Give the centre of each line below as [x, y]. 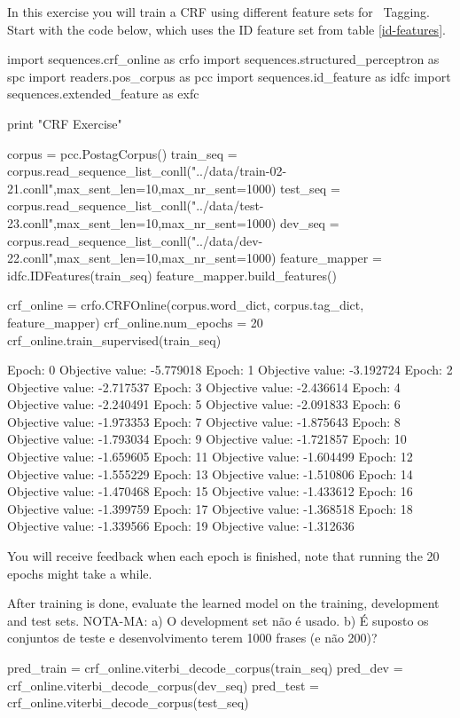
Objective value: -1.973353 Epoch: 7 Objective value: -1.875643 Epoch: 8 [204, 421]
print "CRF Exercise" [65, 123]
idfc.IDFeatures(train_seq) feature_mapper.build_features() [172, 275]
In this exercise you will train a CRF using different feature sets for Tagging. [218, 12]
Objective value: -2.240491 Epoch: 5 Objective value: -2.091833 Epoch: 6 [204, 404]
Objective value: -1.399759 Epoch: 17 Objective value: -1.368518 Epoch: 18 [210, 508]
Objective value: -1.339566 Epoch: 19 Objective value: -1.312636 [181, 526]
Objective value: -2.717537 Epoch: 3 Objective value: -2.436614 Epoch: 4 [204, 387]
